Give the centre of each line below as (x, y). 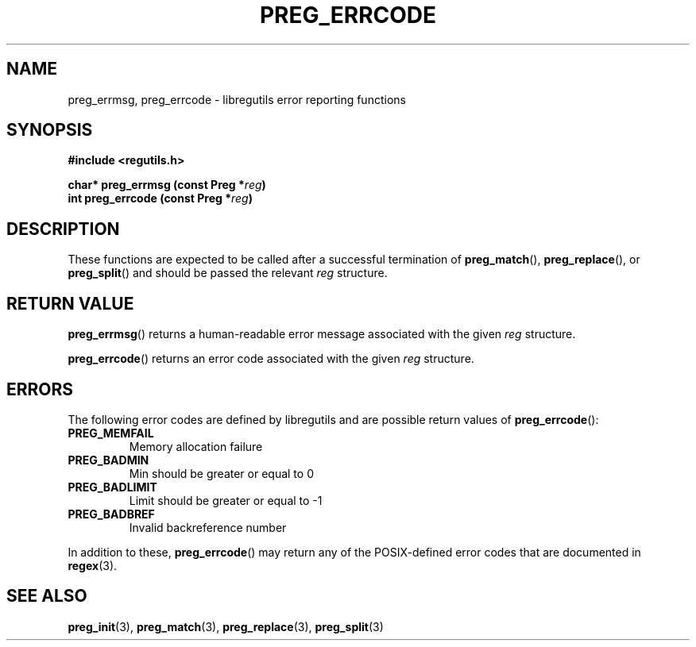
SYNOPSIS (50, 130)
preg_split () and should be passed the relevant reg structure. (228, 273)
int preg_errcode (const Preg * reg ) (160, 198)
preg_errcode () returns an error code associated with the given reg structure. (271, 359)
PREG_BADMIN (108, 460)
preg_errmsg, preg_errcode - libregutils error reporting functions (237, 99)
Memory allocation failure (196, 446)
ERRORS (40, 389)
